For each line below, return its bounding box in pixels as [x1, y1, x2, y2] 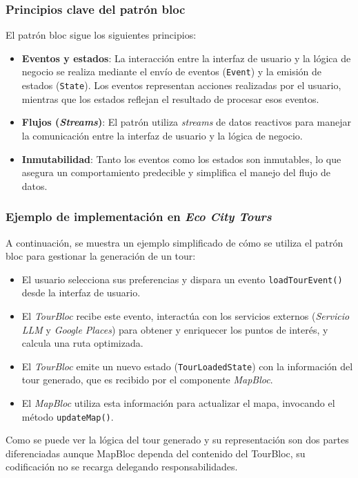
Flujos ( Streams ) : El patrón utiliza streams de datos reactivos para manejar [21, 115, 351, 129]
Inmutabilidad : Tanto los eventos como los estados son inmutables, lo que [21, 151, 341, 166]
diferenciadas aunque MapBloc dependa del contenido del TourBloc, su [6, 446, 306, 460]
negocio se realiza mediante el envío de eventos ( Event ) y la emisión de [21, 64, 322, 79]
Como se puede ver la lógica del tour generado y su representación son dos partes [6, 432, 349, 447]
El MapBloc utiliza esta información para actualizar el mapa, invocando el [21, 395, 335, 410]
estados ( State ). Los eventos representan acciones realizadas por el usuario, [21, 78, 341, 93]
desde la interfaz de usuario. [21, 285, 141, 300]
